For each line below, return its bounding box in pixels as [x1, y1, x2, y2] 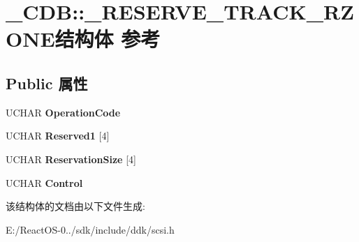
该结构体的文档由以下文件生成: [6, 199, 145, 213]
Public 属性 [6, 72, 88, 93]
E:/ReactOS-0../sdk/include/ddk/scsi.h [6, 222, 175, 236]
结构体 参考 [54, 24, 161, 53]
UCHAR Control [6, 175, 83, 190]
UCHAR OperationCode [6, 105, 121, 119]
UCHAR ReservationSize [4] [6, 151, 136, 166]
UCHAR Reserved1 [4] [6, 128, 110, 143]
